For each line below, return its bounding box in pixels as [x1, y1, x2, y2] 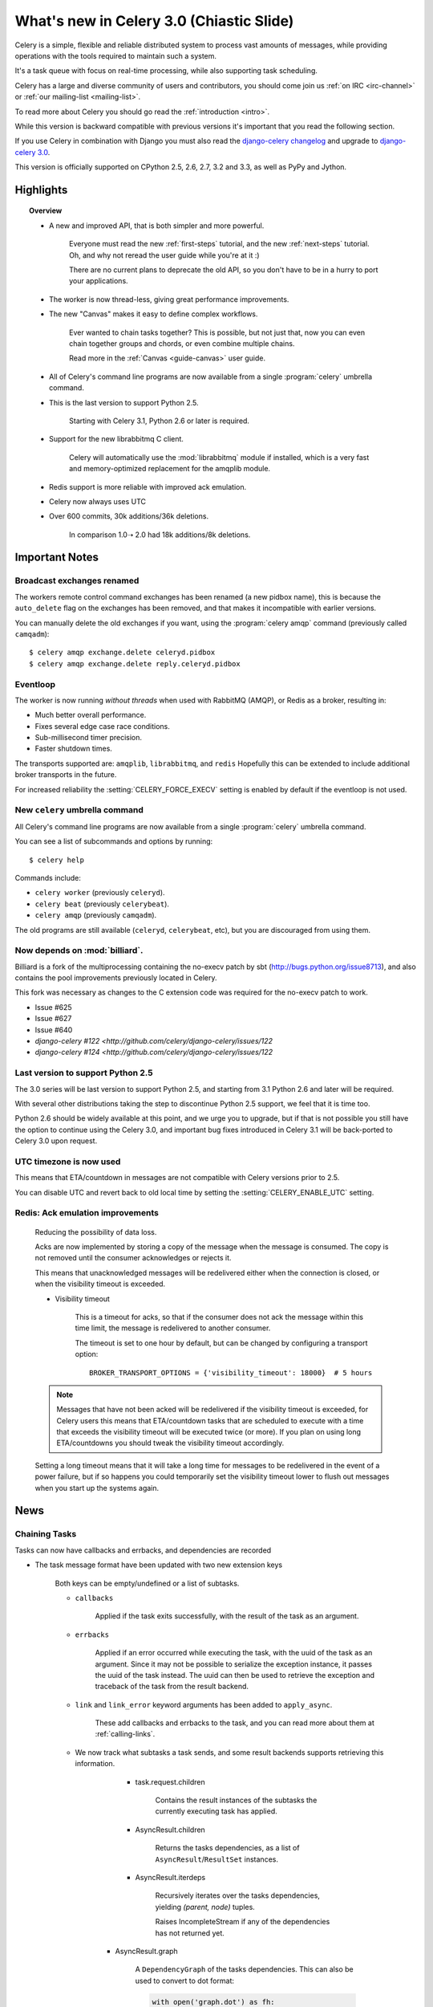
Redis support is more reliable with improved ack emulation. [49, 482, 247, 491]
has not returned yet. [155, 1928, 225, 1938]
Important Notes [14, 551, 99, 564]
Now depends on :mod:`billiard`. [14, 945, 144, 956]
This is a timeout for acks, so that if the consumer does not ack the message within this [75, 1312, 364, 1321]
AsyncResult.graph [115, 1946, 178, 1956]
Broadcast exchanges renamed [14, 575, 140, 586]
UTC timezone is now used [14, 1156, 121, 1167]
